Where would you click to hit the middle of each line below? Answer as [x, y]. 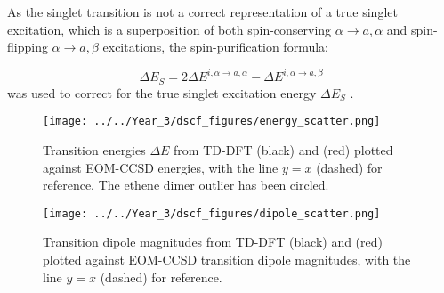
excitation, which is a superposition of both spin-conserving [170, 29]
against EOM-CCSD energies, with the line [161, 167]
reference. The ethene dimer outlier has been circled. [186, 185]
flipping [28, 47]
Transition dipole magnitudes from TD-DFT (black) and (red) [213, 242]
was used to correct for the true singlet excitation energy [162, 92]
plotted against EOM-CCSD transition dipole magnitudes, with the [227, 260]
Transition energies [94, 149]
